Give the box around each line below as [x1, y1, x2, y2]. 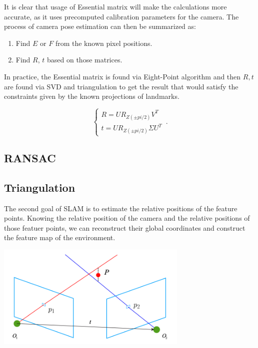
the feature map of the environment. [4, 232, 115, 243]
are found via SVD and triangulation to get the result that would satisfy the [4, 81, 238, 91]
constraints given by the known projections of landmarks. [4, 91, 179, 101]
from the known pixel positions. [55, 37, 152, 48]
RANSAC [4, 150, 56, 166]
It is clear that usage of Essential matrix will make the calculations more [4, 1, 227, 11]
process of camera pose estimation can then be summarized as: [4, 21, 196, 31]
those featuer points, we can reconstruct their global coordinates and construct [4, 222, 245, 233]
